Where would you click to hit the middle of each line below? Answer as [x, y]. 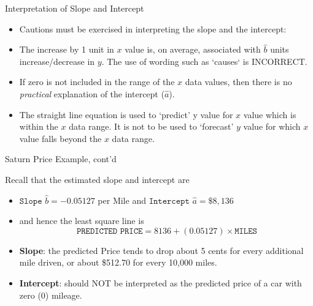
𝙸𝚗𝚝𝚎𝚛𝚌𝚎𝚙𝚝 [169, 201]
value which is [270, 114]
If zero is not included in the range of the [97, 82]
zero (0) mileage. [51, 295]
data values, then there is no [238, 82]
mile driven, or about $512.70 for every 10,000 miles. [118, 262]
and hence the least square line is [82, 221]
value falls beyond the [60, 138]
